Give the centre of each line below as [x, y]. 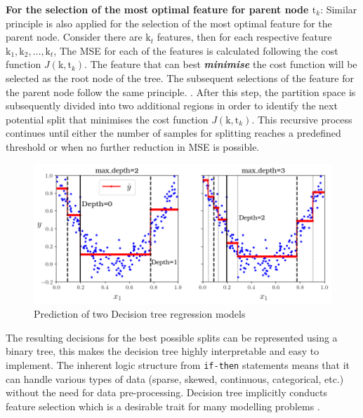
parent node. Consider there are [74, 37]
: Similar [339, 9]
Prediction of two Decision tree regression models [140, 314]
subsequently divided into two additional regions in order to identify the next [172, 106]
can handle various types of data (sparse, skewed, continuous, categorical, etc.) [175, 378]
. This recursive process [302, 119]
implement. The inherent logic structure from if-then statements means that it [178, 365]
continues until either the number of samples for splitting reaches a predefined [173, 133]
